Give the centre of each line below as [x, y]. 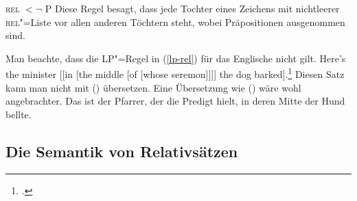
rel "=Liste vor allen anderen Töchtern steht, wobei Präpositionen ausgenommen [175, 22]
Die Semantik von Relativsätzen [122, 151]
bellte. [19, 114]
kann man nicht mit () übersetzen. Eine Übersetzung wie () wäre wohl [153, 87]
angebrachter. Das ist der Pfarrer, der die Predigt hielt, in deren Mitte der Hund [175, 101]
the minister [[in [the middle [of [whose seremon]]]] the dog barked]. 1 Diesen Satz [175, 73]
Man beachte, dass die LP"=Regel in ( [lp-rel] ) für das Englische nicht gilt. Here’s [176, 58]
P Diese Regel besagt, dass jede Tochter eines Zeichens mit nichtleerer [192, 8]
